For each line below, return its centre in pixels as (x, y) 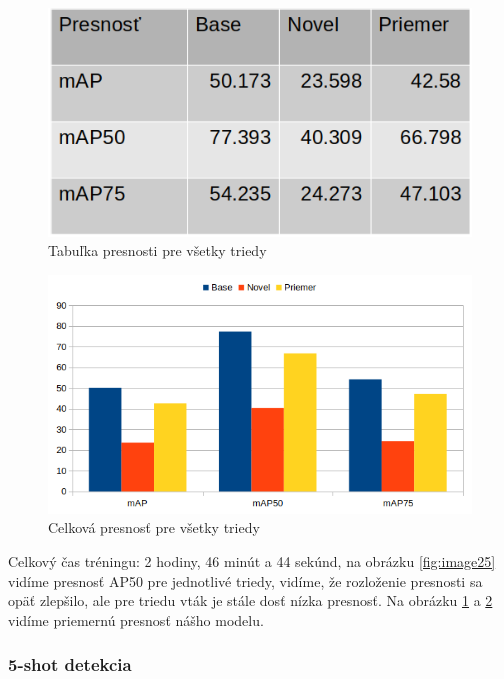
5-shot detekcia (70, 664)
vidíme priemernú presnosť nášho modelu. (136, 619)
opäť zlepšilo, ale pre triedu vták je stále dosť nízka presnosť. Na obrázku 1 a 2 (250, 600)
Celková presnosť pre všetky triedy (154, 527)
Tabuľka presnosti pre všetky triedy (157, 250)
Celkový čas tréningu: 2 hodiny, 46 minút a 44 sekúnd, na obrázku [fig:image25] (252, 560)
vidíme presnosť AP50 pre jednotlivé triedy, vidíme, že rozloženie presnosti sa (245, 580)
